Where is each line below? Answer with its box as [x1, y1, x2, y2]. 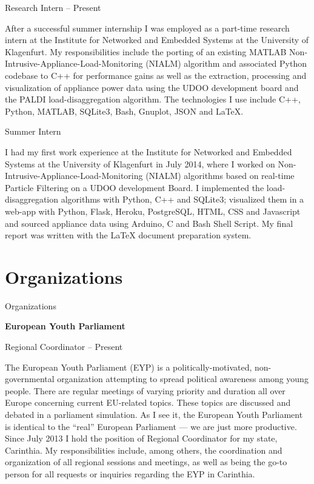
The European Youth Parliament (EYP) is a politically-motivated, [5, 360, 252, 373]
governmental [5, 372, 55, 385]
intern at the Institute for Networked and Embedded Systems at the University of [5, 33, 309, 46]
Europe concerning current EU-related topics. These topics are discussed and [5, 396, 291, 409]
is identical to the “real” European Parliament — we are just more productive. [5, 420, 297, 432]
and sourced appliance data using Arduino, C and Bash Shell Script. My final [5, 217, 293, 229]
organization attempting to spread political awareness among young [57, 372, 309, 385]
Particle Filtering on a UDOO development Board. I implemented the [5, 181, 264, 193]
